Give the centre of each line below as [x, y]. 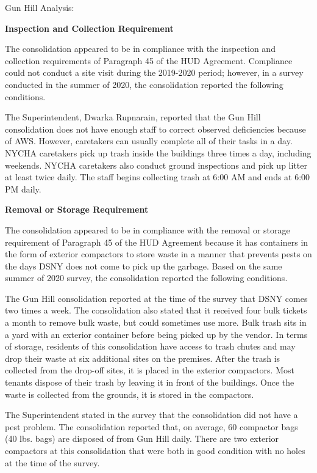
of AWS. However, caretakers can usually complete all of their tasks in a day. [149, 141]
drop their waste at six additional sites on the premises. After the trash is [143, 358]
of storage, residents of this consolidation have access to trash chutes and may [150, 346]
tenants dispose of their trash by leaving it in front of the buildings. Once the [150, 382]
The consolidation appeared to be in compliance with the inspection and [140, 49]
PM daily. [23, 189]
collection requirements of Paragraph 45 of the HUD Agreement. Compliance [149, 60]
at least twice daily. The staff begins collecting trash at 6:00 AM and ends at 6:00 [158, 177]
